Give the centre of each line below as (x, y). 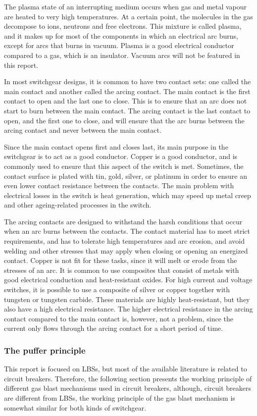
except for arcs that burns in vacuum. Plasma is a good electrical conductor (119, 45)
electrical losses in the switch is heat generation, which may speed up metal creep (128, 195)
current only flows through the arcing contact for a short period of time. (114, 328)
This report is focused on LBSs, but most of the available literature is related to (126, 369)
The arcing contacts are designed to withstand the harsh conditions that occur (123, 221)
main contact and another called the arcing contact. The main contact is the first (127, 91)
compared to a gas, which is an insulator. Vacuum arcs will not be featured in (122, 55)
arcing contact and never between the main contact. (83, 130)
